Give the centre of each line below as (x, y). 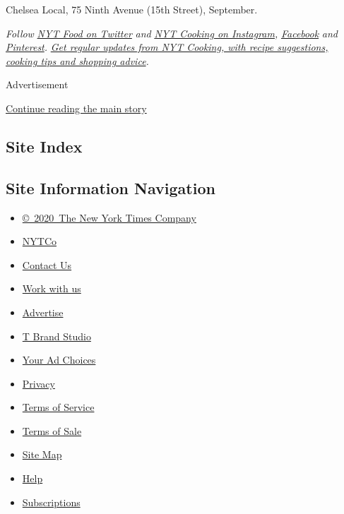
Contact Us (47, 264)
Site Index (44, 146)
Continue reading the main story (76, 108)
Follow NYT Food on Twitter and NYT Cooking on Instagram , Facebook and (172, 33)
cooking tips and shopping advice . (77, 60)
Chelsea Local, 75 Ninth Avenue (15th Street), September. (132, 9)
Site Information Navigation (111, 187)
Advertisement (37, 84)
